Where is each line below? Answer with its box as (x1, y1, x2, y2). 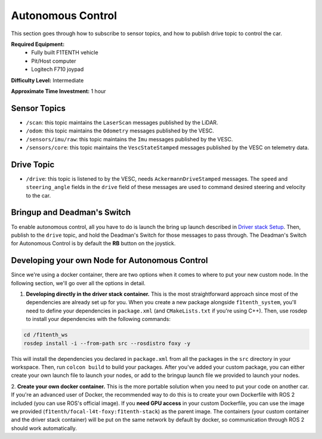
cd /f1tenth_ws (23, 332, 68, 338)
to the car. (26, 191, 51, 199)
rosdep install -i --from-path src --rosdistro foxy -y (23, 340, 191, 347)
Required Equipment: (11, 41, 65, 48)
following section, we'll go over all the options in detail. (11, 279, 146, 286)
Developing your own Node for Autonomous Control (11, 255, 208, 265)
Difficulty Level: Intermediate (11, 76, 84, 84)
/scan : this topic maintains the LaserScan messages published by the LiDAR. (26, 119, 218, 126)
